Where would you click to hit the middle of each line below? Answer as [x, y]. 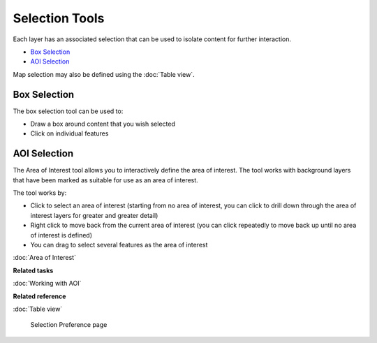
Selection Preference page [69, 325]
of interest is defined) [61, 235]
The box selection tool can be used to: [68, 111]
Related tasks [33, 270]
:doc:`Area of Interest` [45, 258]
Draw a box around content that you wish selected [103, 124]
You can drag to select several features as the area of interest [119, 245]
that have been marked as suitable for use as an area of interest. [105, 180]
